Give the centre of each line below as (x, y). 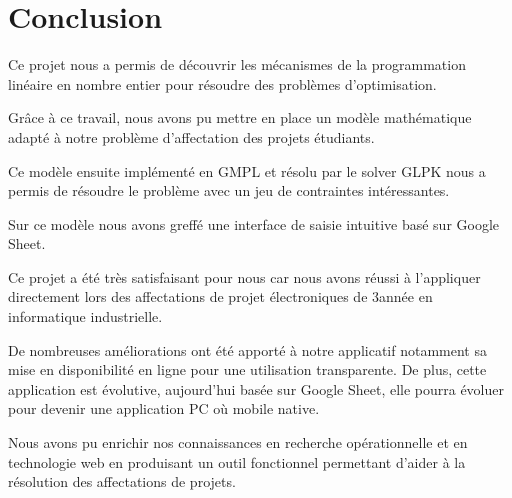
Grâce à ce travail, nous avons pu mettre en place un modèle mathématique (240, 117)
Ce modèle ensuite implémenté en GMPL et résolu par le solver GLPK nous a (247, 170)
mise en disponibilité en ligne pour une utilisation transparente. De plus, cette (247, 369)
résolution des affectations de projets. (122, 481)
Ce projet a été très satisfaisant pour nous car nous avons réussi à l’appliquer (244, 276)
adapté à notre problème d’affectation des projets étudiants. (191, 136)
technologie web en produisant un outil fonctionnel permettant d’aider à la (237, 461)
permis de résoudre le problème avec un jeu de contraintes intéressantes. (229, 190)
